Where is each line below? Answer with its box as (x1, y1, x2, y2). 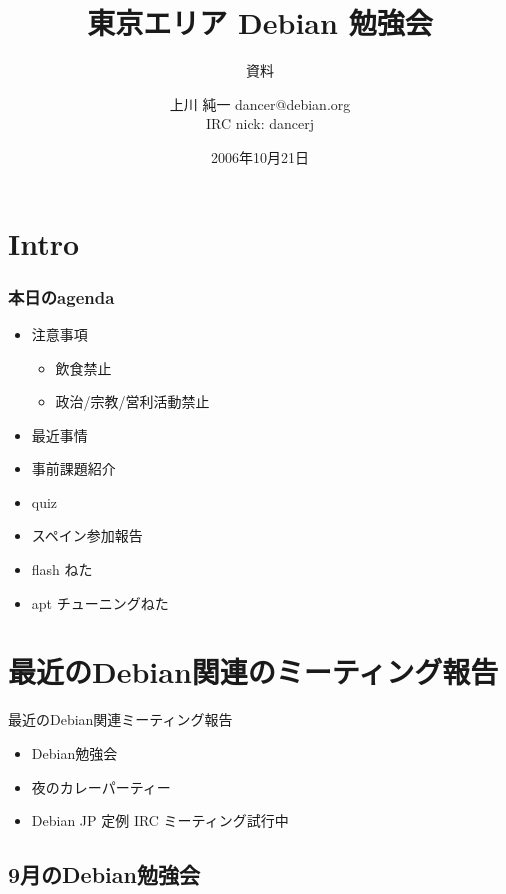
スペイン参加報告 (31, 525, 143, 546)
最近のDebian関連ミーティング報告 (8, 709, 233, 730)
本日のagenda (8, 284, 115, 309)
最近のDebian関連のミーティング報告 (8, 651, 499, 692)
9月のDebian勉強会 (8, 859, 200, 890)
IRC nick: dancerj (206, 113, 314, 134)
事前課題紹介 (31, 458, 116, 479)
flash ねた (31, 559, 93, 580)
